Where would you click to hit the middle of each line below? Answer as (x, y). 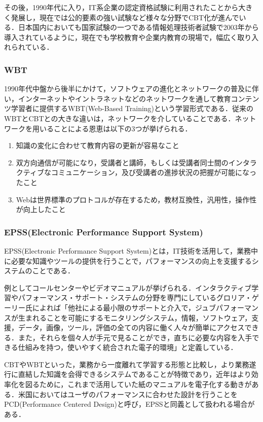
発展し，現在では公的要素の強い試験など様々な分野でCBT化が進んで (125, 17)
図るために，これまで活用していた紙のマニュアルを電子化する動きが (138, 384)
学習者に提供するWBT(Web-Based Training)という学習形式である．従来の (132, 108)
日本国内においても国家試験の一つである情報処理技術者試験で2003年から (138, 27)
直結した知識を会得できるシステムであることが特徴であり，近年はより (135, 374)
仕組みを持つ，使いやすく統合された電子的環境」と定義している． (128, 347)
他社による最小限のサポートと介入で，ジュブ (142, 307)
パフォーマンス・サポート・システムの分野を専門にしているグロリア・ (135, 297)
